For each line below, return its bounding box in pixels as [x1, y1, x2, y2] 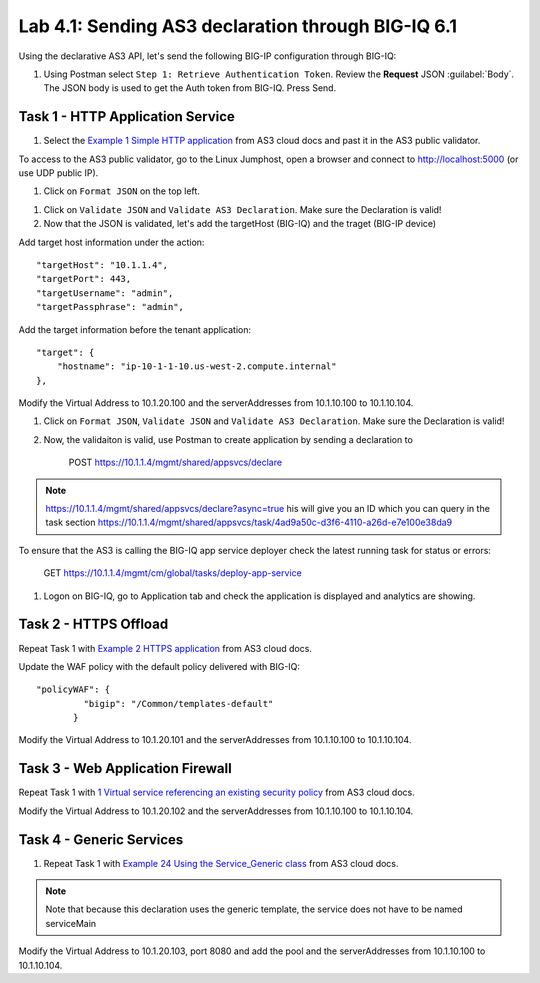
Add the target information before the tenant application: [18, 323, 252, 335]
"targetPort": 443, [36, 273, 132, 285]
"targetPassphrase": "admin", [36, 301, 185, 313]
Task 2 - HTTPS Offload [18, 616, 169, 633]
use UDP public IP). [18, 167, 99, 179]
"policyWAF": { [36, 684, 111, 695]
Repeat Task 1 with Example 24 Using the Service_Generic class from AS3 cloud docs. [43, 857, 399, 869]
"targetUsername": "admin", [36, 287, 174, 299]
